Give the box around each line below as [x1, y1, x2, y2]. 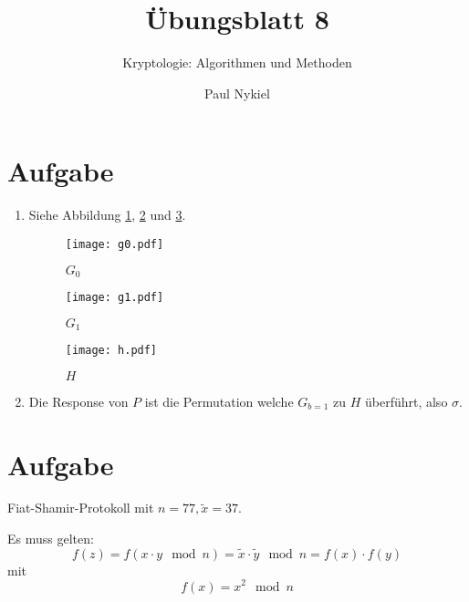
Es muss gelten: [7, 529, 94, 548]
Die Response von [28, 391, 129, 410]
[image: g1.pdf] [65, 290, 164, 304]
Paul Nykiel [204, 83, 270, 102]
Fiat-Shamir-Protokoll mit [7, 498, 154, 517]
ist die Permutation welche [144, 391, 294, 410]
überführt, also [364, 391, 448, 410]
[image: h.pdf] [65, 344, 158, 358]
